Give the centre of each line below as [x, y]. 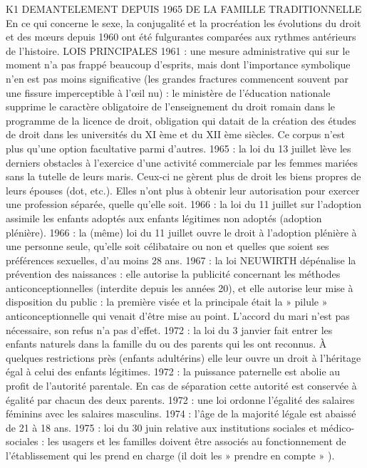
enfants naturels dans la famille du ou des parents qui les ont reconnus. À [166, 344]
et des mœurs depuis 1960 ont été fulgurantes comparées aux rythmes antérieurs [181, 37]
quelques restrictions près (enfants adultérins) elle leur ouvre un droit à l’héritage [183, 357]
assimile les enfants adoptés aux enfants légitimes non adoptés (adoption [164, 218]
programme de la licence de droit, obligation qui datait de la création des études [181, 120]
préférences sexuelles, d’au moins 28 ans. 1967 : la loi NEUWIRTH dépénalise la [181, 260]
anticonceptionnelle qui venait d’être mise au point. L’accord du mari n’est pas [178, 316]
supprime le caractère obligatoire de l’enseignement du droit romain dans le [171, 106]
